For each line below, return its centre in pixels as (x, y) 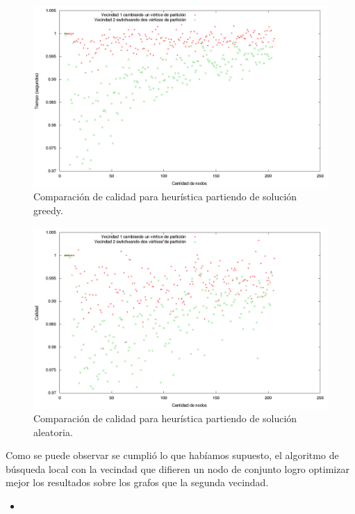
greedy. (48, 210)
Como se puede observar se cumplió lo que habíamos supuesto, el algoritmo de (172, 455)
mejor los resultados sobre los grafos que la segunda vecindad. (137, 482)
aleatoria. (53, 432)
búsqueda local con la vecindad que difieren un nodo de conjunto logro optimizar (177, 468)
